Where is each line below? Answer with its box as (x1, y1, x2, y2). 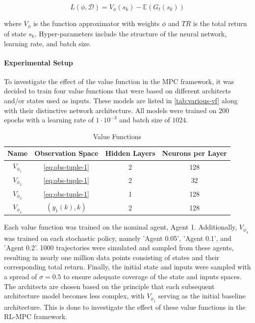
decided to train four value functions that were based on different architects (4, 86, 231, 96)
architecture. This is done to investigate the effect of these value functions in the (4, 301, 246, 312)
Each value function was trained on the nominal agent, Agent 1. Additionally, (4, 222, 237, 232)
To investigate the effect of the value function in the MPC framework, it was (4, 76, 234, 86)
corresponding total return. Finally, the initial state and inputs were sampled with (4, 262, 251, 272)
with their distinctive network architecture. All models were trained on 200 (4, 105, 229, 115)
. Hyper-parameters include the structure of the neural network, (34, 28, 227, 38)
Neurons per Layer (162, 148, 227, 158)
